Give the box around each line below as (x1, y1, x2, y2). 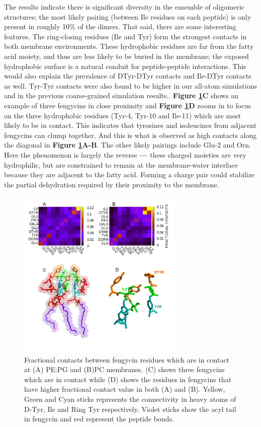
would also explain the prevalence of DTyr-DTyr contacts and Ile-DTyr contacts (4, 70, 251, 81)
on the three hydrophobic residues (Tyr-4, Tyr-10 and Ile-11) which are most (4, 110, 241, 120)
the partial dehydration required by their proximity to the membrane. (4, 179, 219, 189)
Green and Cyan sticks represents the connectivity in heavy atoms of (24, 394, 236, 404)
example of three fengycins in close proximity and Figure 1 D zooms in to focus (4, 100, 251, 110)
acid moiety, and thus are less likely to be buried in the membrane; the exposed (4, 50, 249, 61)
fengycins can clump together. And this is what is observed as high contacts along (4, 129, 257, 140)
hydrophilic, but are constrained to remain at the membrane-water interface (4, 159, 238, 170)
